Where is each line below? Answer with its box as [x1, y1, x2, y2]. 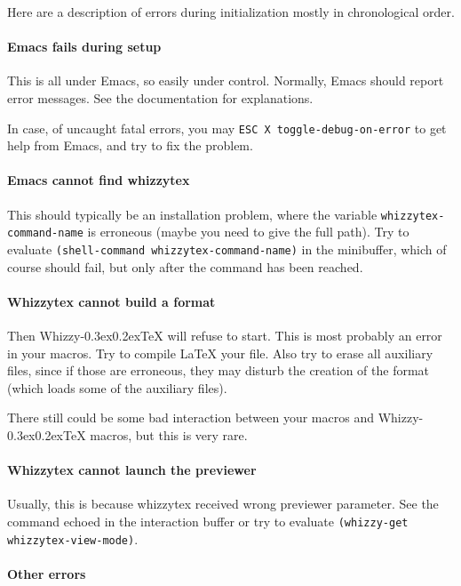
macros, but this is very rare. [90, 425, 248, 444]
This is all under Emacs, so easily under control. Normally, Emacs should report [7, 71, 444, 90]
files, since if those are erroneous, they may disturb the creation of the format [7, 361, 430, 380]
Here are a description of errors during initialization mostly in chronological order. [7, 3, 455, 20]
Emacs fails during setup [7, 37, 162, 56]
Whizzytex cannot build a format [7, 292, 216, 310]
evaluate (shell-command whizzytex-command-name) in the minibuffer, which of [7, 239, 447, 258]
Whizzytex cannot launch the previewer [7, 461, 257, 479]
